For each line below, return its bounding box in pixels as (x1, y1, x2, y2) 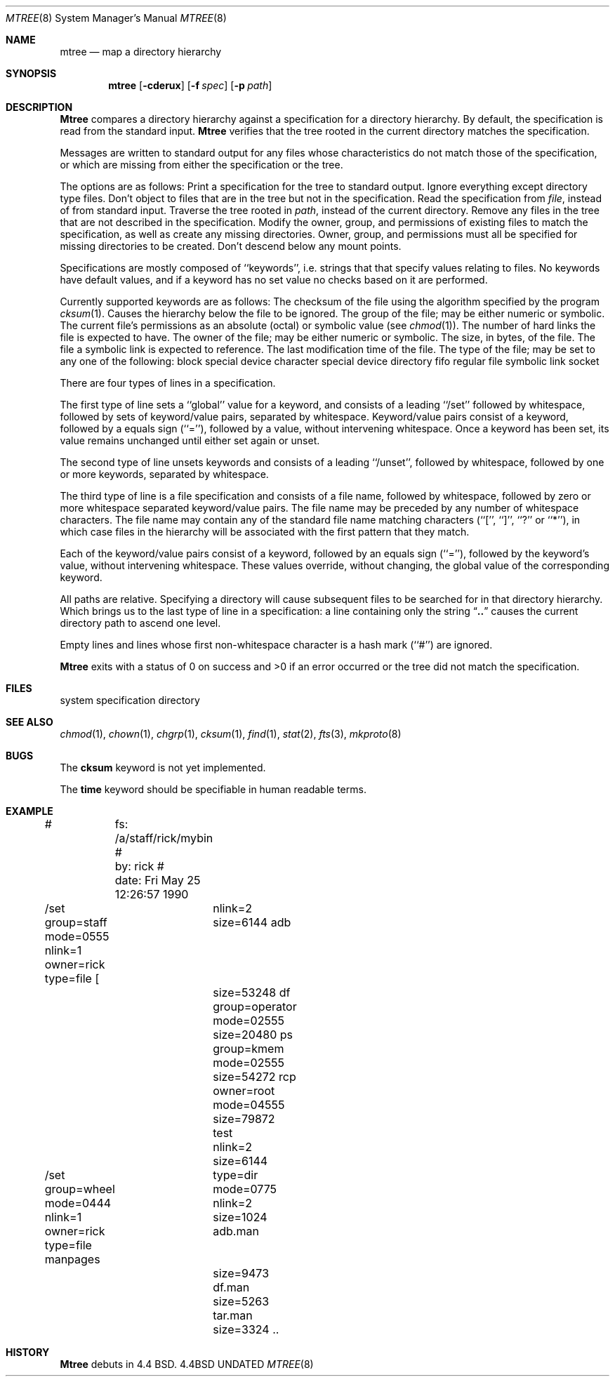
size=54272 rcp (213, 1070, 296, 1084)
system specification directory (60, 694, 200, 706)
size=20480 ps (213, 1028, 293, 1042)
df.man (213, 1280, 250, 1294)
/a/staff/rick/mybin (114, 831, 213, 845)
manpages (44, 1252, 100, 1266)
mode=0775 (213, 1182, 277, 1196)
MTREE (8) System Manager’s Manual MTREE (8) (6, 12, 227, 24)
